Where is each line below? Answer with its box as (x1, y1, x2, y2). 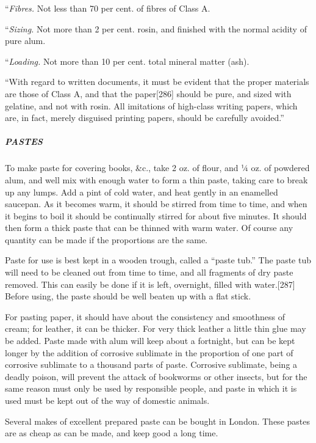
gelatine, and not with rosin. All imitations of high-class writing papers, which (5, 99, 298, 112)
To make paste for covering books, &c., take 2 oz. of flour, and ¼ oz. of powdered (5, 161, 310, 174)
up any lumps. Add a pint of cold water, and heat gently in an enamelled (5, 185, 278, 198)
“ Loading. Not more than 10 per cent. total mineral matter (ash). (5, 54, 250, 67)
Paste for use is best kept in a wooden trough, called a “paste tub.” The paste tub (5, 254, 311, 266)
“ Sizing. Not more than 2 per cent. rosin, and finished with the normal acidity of (5, 22, 307, 35)
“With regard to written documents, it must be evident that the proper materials (5, 75, 309, 88)
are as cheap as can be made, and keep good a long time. (5, 427, 218, 439)
